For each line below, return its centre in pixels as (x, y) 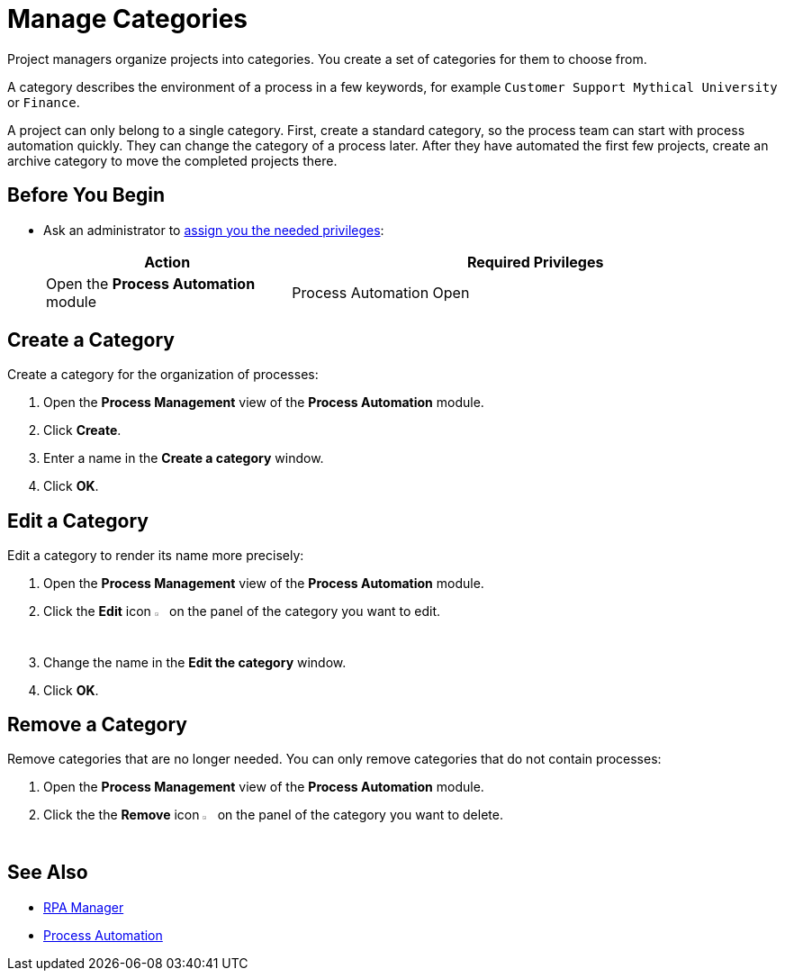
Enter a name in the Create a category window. (184, 458)
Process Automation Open (381, 292)
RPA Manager (84, 907)
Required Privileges (535, 262)
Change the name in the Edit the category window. (195, 662)
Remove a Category (97, 724)
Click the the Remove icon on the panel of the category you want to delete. (273, 815)
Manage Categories (127, 19)
